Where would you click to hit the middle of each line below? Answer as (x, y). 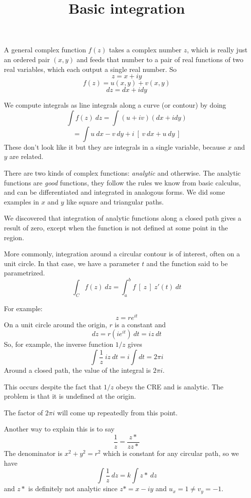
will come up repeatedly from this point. (117, 412)
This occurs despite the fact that (53, 386)
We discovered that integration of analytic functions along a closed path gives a (123, 218)
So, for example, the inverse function (59, 344)
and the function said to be (187, 263)
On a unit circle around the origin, (56, 324)
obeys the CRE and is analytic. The (170, 386)
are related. (26, 156)
